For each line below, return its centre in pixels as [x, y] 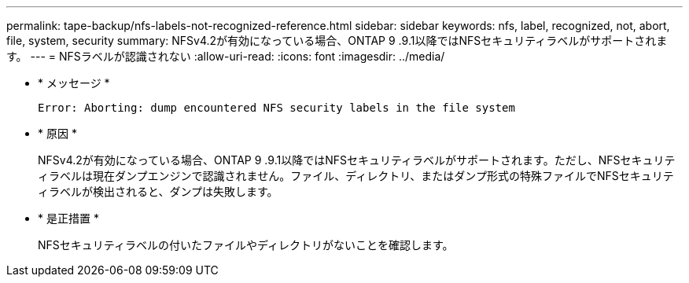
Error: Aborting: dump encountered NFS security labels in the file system [276, 108]
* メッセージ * [74, 83]
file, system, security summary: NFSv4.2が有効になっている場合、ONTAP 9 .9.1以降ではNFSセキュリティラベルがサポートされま [337, 40]
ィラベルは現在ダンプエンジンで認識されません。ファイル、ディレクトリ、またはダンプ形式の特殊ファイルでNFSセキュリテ [356, 176]
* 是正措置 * [68, 218]
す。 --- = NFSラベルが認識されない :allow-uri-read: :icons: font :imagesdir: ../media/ [226, 56]
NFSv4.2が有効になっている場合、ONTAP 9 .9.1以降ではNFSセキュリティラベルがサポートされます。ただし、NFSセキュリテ [357, 160]
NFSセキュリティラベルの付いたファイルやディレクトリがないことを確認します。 [246, 245]
